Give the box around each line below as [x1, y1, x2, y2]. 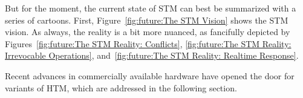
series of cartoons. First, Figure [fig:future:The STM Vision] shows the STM [5, 13, 288, 26]
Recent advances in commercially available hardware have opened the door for [5, 69, 295, 82]
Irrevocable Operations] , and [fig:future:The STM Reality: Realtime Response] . [5, 49, 299, 62]
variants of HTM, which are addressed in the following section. [5, 81, 237, 94]
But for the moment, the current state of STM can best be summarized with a [5, 2, 296, 14]
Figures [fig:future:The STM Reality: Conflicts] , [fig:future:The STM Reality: [5, 37, 292, 50]
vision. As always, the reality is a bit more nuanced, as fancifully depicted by [5, 25, 290, 38]
